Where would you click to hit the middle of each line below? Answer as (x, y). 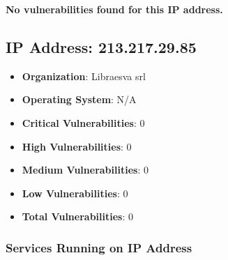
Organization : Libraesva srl (84, 76)
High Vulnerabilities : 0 (77, 146)
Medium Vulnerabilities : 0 (85, 170)
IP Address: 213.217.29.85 (101, 46)
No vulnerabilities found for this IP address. (114, 9)
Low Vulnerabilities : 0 (75, 193)
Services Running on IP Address (99, 247)
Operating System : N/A (79, 99)
